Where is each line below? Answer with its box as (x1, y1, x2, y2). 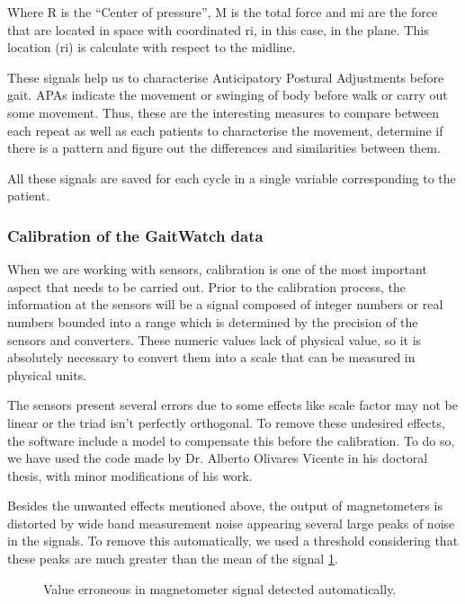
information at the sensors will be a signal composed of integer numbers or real (7, 295, 443, 314)
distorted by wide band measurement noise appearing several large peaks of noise (7, 513, 455, 532)
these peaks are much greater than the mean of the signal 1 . (7, 549, 338, 568)
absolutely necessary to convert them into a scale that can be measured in (7, 348, 416, 367)
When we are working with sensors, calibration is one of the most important (7, 260, 427, 279)
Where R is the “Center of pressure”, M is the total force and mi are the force (7, 3, 438, 21)
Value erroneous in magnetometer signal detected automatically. (43, 579, 397, 598)
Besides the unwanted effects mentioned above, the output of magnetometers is (7, 496, 443, 515)
